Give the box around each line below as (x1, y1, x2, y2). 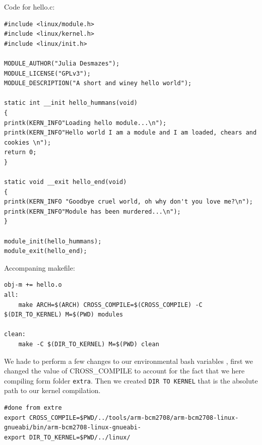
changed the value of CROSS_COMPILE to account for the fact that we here (4, 365, 245, 376)
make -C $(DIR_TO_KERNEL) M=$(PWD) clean (18, 341, 159, 348)
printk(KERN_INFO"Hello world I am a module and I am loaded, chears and (4, 129, 257, 137)
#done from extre (4, 404, 62, 412)
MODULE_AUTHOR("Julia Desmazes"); (4, 59, 120, 67)
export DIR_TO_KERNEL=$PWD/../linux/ (4, 433, 130, 441)
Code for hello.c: (4, 2, 55, 12)
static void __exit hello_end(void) (4, 178, 127, 186)
